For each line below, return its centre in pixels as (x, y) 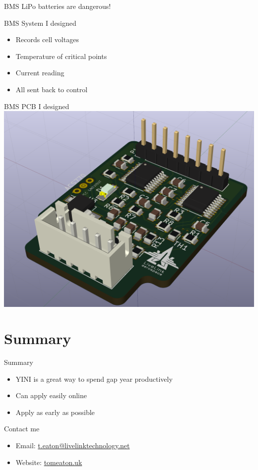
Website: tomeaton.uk (49, 462)
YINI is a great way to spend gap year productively (94, 379)
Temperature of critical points (61, 56)
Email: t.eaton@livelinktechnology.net (73, 445)
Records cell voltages (47, 39)
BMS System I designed (40, 23)
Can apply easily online (51, 395)
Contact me (22, 429)
